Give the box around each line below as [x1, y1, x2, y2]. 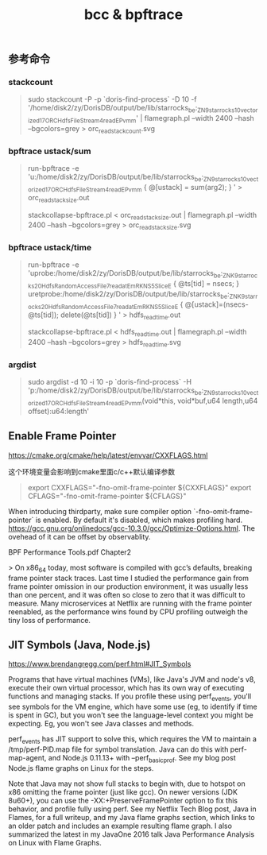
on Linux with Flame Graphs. [8, 838, 102, 847]
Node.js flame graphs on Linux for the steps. [8, 763, 154, 772]
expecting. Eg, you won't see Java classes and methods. [8, 719, 195, 729]
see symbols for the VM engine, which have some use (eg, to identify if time [8, 702, 257, 712]
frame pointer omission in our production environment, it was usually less [8, 582, 249, 591]
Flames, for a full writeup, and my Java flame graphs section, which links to [8, 812, 256, 822]
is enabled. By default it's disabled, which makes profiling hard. [35, 515, 243, 524]
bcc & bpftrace [83, 6, 184, 24]
